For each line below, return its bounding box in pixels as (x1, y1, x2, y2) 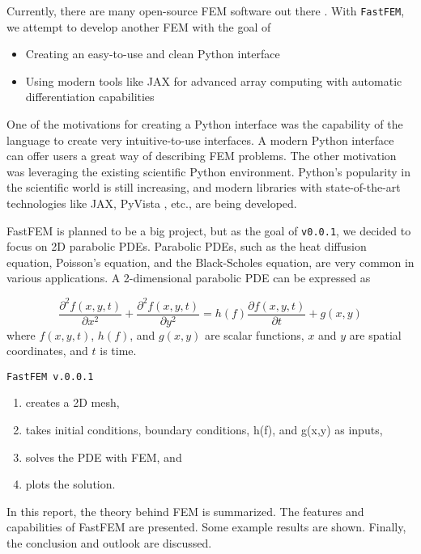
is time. (100, 342, 137, 359)
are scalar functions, (204, 326, 304, 343)
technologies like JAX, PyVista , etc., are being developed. (6, 195, 297, 211)
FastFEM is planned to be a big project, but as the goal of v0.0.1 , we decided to (6, 222, 411, 239)
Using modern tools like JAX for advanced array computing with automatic (25, 72, 402, 89)
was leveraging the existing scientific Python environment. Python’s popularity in (6, 163, 411, 180)
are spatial (349, 326, 402, 343)
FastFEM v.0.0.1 (6, 370, 94, 383)
